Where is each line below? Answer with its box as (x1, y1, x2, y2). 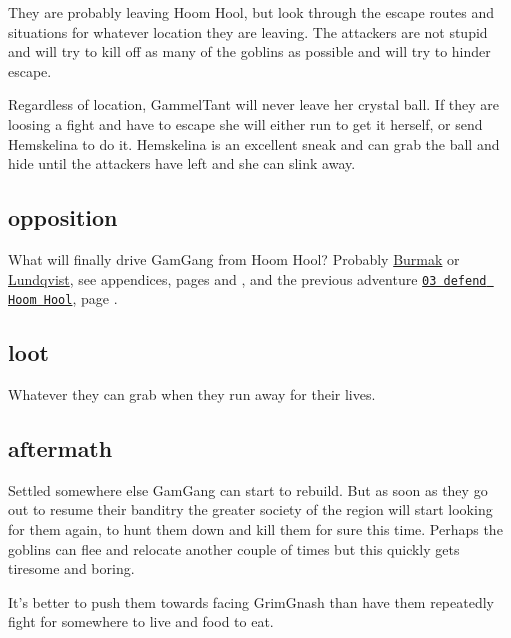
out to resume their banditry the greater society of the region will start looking (8, 499, 493, 520)
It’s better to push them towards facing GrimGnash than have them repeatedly (8, 591, 494, 612)
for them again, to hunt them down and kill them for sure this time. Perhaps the (8, 519, 503, 540)
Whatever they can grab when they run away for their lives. (8, 384, 376, 405)
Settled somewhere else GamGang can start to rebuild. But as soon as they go (8, 479, 488, 500)
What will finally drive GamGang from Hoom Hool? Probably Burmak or (8, 248, 460, 269)
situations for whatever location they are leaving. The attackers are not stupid (8, 21, 488, 42)
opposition (8, 202, 118, 233)
